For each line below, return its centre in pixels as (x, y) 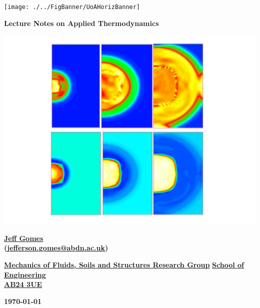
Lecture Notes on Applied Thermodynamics (81, 23)
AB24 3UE (23, 284)
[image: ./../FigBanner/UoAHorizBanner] (72, 7)
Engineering (25, 274)
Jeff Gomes (24, 238)
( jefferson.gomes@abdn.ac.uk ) (56, 248)
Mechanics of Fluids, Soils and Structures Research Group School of (124, 265)
